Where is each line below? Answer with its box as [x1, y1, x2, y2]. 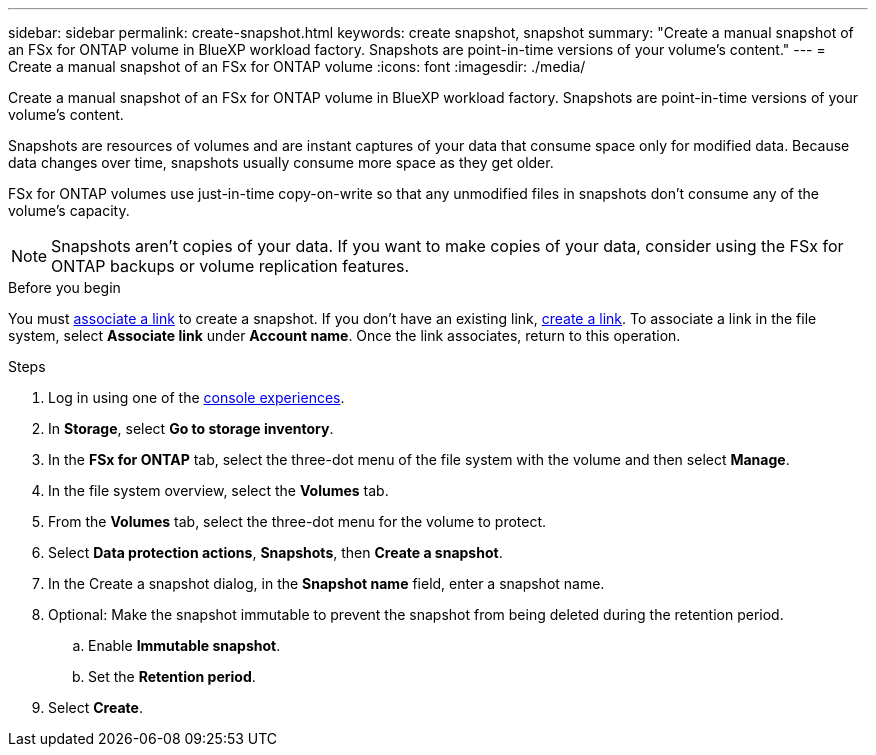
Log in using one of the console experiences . [48, 389, 345, 406]
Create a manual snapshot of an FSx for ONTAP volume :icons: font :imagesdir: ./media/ [8, 58, 586, 75]
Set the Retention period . [88, 668, 256, 685]
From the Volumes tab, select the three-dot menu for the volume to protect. [48, 513, 547, 530]
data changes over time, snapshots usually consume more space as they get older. [8, 154, 554, 171]
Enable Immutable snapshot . [88, 637, 281, 654]
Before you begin [8, 279, 121, 296]
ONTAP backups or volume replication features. [51, 256, 410, 276]
